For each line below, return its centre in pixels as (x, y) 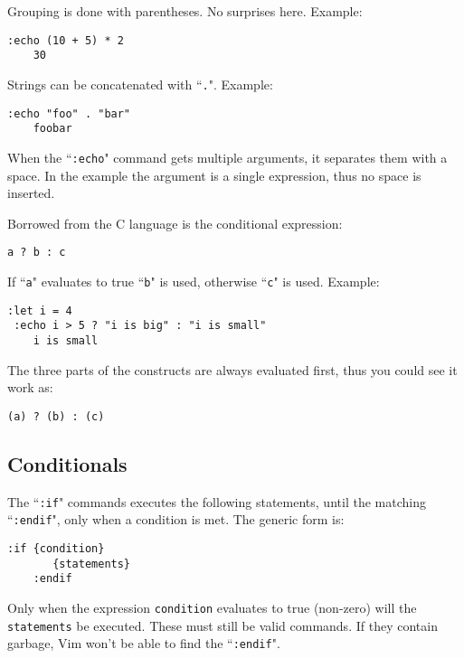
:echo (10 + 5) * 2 (66, 40)
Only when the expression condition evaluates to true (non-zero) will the (212, 607)
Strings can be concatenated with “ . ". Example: (140, 84)
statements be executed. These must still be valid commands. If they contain (223, 625)
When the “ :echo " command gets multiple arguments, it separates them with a (227, 157)
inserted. (31, 193)
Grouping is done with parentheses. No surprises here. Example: (185, 11)
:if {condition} (56, 548)
